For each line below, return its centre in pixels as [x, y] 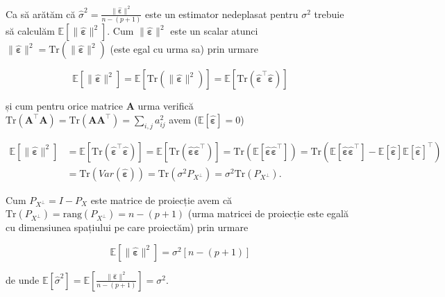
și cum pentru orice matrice [64, 106]
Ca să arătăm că [41, 14]
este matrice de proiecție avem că [161, 200]
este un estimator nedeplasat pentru [222, 14]
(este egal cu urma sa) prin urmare [184, 49]
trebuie [329, 14]
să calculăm [30, 31]
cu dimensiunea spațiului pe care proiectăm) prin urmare [127, 227]
